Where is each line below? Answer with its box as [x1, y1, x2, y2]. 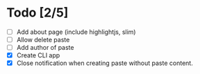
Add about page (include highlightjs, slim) [16, 28, 136, 36]
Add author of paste [16, 44, 74, 52]
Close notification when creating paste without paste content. [16, 59, 194, 67]
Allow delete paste [16, 36, 70, 44]
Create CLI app [16, 51, 60, 59]
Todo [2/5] [6, 5, 69, 21]
